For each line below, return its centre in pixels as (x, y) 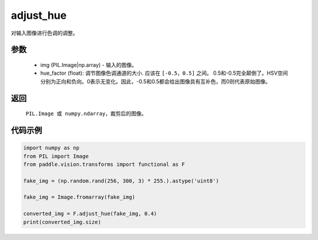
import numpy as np (51, 148)
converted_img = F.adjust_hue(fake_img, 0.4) (90, 214)
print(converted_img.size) (62, 222)
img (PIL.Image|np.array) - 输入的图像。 (89, 65)
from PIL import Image (56, 156)
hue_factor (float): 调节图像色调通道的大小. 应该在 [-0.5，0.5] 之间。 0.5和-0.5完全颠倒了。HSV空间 (164, 73)
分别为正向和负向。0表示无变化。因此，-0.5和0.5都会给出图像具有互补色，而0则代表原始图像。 (155, 81)
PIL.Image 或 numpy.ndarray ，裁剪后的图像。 (86, 114)
